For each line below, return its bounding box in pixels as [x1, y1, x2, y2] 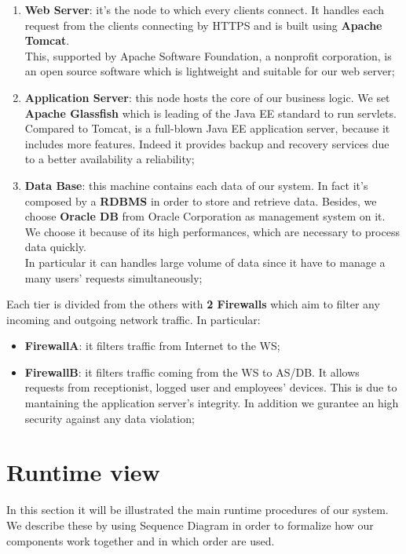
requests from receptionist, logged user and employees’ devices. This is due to [24, 379, 397, 395]
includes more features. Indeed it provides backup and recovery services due [24, 135, 390, 151]
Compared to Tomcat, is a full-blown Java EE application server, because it [24, 120, 390, 137]
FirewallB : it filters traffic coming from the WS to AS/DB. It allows [24, 363, 360, 380]
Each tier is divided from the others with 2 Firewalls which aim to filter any [6, 296, 380, 312]
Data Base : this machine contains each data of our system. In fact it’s [24, 177, 368, 193]
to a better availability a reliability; [24, 151, 195, 167]
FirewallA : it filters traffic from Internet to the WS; [24, 337, 280, 354]
